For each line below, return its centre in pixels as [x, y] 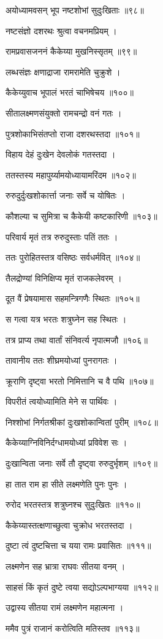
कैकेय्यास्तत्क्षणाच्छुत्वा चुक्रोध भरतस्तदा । [69, 525]
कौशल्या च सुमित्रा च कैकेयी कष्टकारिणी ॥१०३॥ [81, 216]
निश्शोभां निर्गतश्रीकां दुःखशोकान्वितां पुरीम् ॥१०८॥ [82, 422]
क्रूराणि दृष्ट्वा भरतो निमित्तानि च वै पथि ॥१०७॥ [80, 381]
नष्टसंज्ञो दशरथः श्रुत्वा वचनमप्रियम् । [61, 30]
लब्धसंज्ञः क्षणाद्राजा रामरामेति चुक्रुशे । [63, 71]
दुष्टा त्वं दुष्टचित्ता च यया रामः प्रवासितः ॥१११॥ [78, 545]
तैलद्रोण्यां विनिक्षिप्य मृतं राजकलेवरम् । [64, 277]
